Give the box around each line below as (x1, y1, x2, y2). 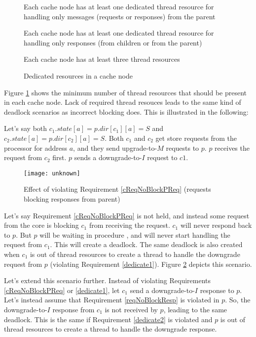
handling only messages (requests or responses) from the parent (24, 11, 216, 21)
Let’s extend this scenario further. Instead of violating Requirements (4, 275, 211, 286)
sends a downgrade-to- (74, 152, 142, 163)
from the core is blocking (4, 220, 79, 230)
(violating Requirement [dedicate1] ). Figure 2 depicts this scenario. (50, 258, 252, 269)
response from (52, 304, 95, 314)
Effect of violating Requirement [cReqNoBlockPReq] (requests (24, 184, 211, 194)
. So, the (225, 295, 251, 305)
